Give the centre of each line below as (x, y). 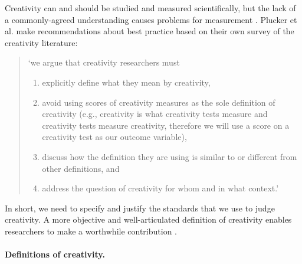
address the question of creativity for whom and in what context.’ (160, 188)
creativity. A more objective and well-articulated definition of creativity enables (148, 219)
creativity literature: (41, 42)
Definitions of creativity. (55, 254)
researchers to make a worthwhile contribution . (91, 231)
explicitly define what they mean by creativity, (126, 82)
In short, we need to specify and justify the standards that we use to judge (140, 208)
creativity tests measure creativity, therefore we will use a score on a (166, 125)
